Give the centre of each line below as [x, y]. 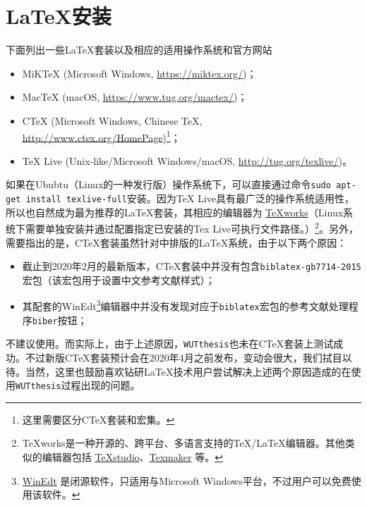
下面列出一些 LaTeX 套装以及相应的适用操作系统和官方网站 [139, 50]
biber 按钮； [60, 320]
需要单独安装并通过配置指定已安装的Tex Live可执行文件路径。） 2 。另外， [192, 227]
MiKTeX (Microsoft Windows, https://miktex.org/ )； [139, 73]
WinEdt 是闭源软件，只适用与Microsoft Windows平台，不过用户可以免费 [187, 480]
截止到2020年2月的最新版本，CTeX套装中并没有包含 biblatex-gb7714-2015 [192, 266]
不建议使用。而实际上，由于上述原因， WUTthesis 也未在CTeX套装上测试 [170, 344]
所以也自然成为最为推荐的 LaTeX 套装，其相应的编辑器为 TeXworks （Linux [175, 212]
